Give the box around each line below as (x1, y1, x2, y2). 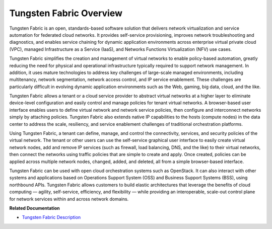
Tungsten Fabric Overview (9, 8, 123, 19)
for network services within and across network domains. (9, 196, 129, 202)
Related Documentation (9, 205, 60, 211)
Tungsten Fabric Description (22, 214, 81, 220)
